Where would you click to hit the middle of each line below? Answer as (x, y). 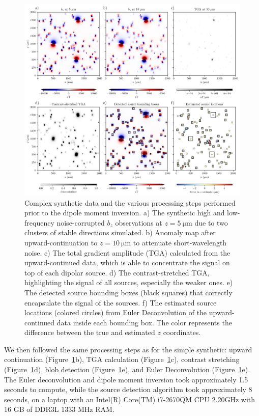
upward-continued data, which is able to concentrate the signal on (127, 262)
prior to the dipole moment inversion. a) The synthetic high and (125, 213)
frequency (39, 222)
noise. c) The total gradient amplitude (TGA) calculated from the (127, 252)
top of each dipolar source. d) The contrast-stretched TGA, (117, 272)
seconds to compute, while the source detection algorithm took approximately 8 (128, 389)
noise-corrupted (81, 222)
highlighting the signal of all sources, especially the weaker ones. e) (129, 282)
